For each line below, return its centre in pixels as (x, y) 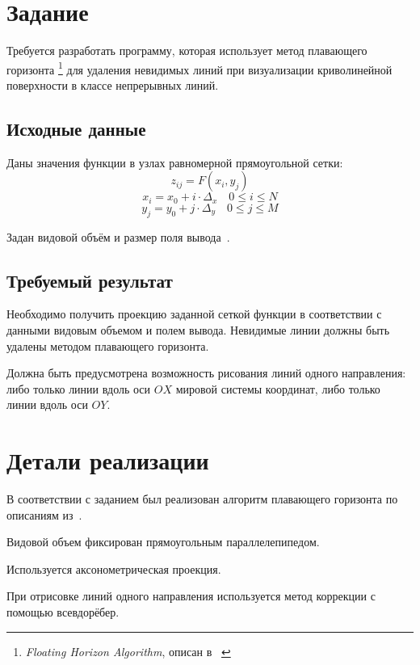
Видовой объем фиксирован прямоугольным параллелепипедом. (163, 542)
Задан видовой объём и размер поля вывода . (118, 236)
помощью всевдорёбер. (63, 612)
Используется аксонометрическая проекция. (114, 568)
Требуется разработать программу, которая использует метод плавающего (187, 51)
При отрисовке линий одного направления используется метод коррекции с (191, 596)
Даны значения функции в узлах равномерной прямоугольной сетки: (175, 162)
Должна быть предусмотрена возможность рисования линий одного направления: (206, 373)
